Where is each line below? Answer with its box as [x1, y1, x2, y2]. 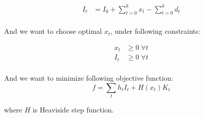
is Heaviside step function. [32, 104, 114, 114]
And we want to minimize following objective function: [4, 72, 173, 83]
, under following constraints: [110, 26, 200, 36]
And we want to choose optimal [4, 26, 102, 36]
